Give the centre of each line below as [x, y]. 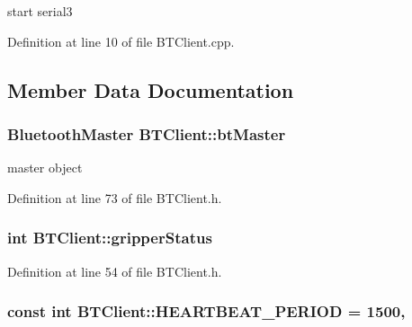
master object [45, 168]
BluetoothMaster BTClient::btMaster [147, 133]
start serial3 [40, 11]
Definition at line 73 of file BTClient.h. [115, 197]
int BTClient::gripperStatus [110, 238]
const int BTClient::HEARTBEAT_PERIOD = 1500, [206, 311]
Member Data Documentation [151, 89]
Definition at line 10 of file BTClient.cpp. [121, 41]
